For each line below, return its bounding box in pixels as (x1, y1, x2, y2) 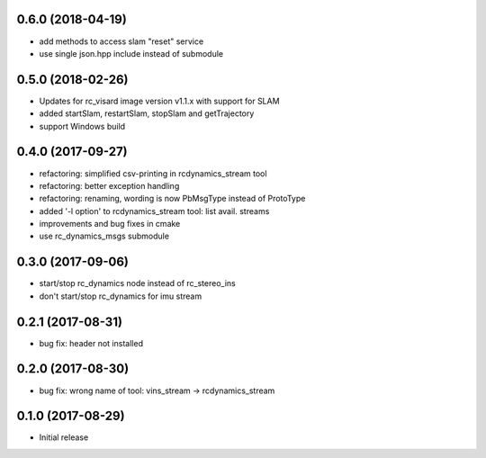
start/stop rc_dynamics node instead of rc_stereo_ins (39, 278, 236, 289)
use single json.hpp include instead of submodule (39, 48, 224, 58)
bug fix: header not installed (39, 337, 144, 348)
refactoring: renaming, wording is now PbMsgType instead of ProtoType (39, 193, 306, 204)
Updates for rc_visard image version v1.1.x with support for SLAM (39, 95, 280, 106)
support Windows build (39, 121, 126, 131)
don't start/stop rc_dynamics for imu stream (39, 291, 202, 301)
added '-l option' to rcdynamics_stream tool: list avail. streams (39, 205, 270, 216)
